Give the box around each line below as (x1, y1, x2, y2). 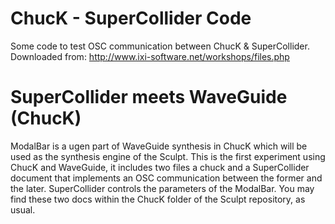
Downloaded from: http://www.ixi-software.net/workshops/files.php (10, 50, 290, 62)
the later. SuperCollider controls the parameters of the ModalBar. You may (10, 182, 315, 194)
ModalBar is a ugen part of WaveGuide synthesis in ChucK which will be (10, 140, 308, 152)
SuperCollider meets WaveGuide (10, 86, 288, 109)
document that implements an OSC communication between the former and (10, 172, 323, 184)
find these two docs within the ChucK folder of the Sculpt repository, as (10, 193, 306, 205)
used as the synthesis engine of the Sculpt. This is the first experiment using (10, 150, 326, 162)
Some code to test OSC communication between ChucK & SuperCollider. (10, 40, 310, 52)
